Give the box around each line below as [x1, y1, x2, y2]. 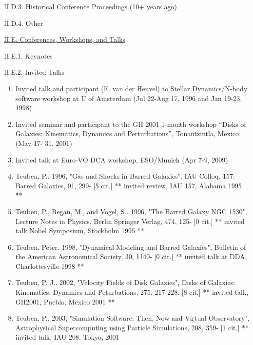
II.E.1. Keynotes [4, 50, 53, 61]
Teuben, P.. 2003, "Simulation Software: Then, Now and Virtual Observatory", [15, 313, 250, 323]
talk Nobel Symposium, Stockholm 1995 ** [15, 225, 144, 236]
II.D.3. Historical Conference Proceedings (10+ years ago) [4, 1, 177, 11]
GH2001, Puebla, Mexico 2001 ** [15, 296, 115, 306]
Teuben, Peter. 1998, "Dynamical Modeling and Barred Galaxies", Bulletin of [15, 242, 246, 252]
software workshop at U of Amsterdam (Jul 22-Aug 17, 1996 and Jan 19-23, [15, 93, 242, 103]
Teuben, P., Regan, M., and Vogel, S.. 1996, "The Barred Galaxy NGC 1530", [15, 206, 247, 216]
